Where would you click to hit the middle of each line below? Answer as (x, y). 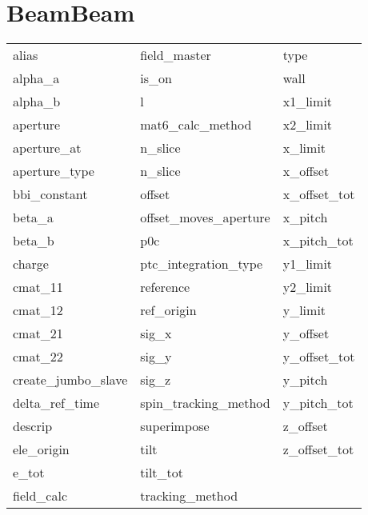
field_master (176, 55)
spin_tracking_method (205, 403)
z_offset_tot (318, 449)
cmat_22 (38, 357)
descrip (33, 426)
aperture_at (47, 148)
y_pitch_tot (318, 403)
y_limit (304, 310)
